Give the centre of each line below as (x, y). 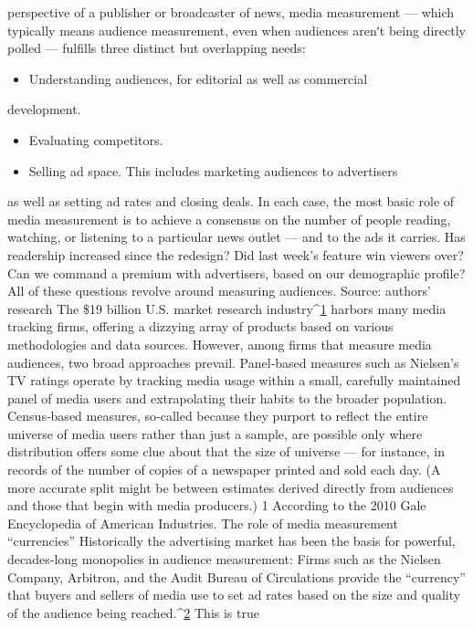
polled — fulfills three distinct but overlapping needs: (157, 48)
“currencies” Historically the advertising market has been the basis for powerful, (231, 541)
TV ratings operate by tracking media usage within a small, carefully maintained (234, 380)
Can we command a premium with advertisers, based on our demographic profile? (236, 272)
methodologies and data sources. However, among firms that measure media (220, 344)
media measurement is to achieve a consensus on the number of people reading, (229, 219)
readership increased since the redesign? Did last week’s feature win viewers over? (236, 254)
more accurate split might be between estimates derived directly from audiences (231, 487)
